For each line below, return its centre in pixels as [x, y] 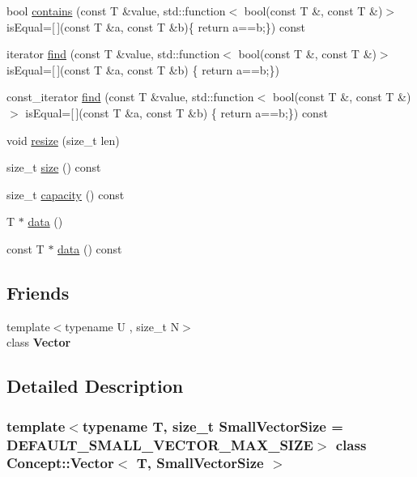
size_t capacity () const [66, 194]
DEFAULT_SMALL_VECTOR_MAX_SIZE [160, 444]
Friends [38, 292]
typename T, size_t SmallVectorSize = [213, 426]
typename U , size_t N [122, 326]
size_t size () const [54, 167]
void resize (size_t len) [63, 140]
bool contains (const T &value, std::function [116, 11]
